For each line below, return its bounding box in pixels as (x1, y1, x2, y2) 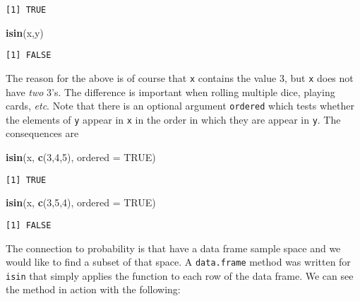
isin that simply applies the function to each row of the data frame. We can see (6, 268, 354, 283)
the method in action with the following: (6, 282, 181, 297)
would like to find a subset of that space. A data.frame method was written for (6, 254, 351, 269)
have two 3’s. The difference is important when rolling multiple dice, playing (6, 84, 335, 99)
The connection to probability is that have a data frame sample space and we (6, 240, 341, 255)
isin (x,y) (6, 25, 44, 40)
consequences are (6, 126, 79, 141)
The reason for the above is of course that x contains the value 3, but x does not (6, 70, 354, 85)
